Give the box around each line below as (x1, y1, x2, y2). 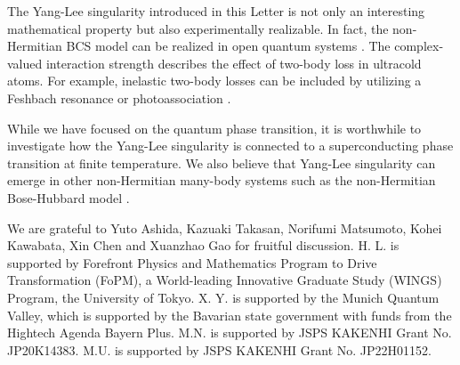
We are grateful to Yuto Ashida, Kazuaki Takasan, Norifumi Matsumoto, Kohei (7, 218, 442, 237)
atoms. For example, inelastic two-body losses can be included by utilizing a (7, 71, 422, 90)
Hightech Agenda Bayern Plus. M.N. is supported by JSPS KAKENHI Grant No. (7, 323, 452, 342)
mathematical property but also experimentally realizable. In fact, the (7, 19, 389, 37)
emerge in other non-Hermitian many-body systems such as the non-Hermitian (7, 171, 436, 190)
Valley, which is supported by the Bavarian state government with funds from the (7, 305, 452, 324)
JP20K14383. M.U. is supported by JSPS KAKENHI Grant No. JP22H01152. (7, 340, 432, 359)
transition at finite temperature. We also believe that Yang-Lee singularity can (7, 153, 436, 172)
